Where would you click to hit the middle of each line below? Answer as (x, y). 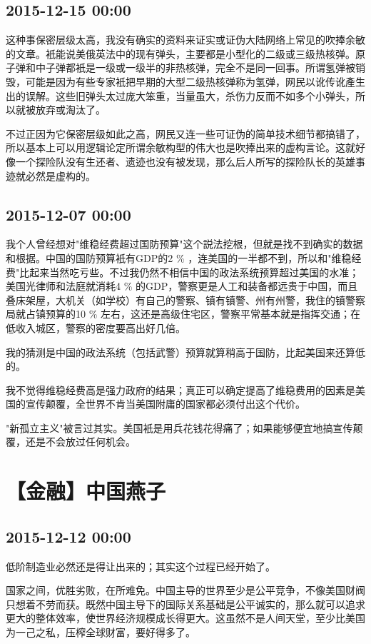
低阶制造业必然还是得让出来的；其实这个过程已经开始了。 (141, 566)
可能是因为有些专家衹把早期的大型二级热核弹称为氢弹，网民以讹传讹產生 (195, 81)
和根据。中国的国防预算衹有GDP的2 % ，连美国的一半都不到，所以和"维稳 (179, 257)
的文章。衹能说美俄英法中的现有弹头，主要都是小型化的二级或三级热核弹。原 (185, 53)
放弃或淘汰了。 (70, 110)
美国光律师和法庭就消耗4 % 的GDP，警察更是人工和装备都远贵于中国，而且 (182, 286)
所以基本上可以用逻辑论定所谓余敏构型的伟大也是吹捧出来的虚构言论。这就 (181, 147)
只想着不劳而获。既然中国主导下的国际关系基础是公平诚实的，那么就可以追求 (185, 604)
